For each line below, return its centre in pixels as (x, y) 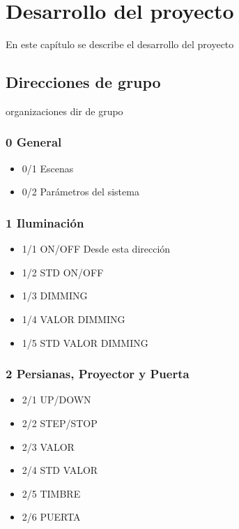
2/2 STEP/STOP (60, 423)
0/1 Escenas (48, 168)
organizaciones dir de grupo (64, 111)
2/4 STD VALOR (60, 470)
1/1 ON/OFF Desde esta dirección (96, 249)
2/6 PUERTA (51, 517)
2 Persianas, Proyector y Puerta (98, 374)
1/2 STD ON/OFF (63, 272)
